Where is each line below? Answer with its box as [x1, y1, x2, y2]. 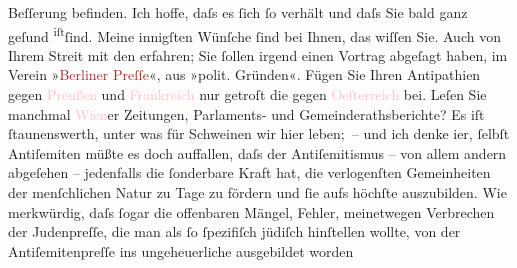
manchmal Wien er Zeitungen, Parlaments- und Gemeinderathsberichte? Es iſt [8, 103, 485, 124]
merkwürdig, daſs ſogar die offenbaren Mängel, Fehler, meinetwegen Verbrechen [8, 201, 495, 222]
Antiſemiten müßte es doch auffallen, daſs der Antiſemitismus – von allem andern [8, 142, 507, 163]
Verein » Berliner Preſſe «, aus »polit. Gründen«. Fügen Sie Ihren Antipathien [8, 64, 481, 85]
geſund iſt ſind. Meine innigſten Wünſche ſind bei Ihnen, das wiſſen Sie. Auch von [8, 22, 501, 46]
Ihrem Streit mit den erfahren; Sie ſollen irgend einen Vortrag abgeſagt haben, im [8, 44, 508, 65]
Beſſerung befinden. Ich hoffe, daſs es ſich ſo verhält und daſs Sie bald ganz [8, 2, 468, 22]
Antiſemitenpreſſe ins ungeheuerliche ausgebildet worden [8, 240, 354, 261]
